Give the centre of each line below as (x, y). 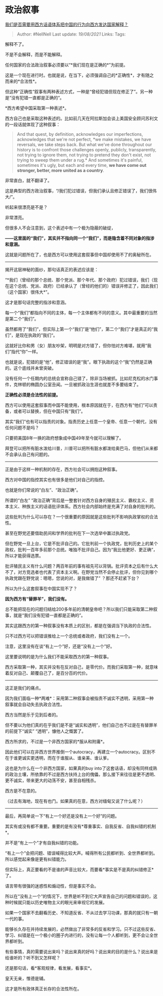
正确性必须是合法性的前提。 (33, 395)
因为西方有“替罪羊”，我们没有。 (37, 598)
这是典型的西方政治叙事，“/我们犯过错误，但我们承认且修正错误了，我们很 (79, 191)
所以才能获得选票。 (24, 556)
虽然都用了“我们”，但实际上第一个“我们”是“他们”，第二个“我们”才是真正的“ (79, 329)
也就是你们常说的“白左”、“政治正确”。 (43, 490)
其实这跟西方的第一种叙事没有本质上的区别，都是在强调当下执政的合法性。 (79, 625)
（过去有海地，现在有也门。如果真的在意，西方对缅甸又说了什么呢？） (75, 801)
